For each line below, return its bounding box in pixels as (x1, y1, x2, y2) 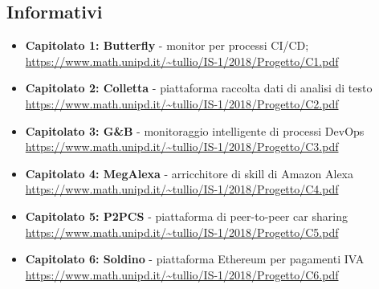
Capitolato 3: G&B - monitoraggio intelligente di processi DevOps (25, 122, 365, 139)
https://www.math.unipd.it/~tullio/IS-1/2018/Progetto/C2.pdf (25, 95, 339, 112)
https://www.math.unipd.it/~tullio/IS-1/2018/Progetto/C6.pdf (25, 266, 339, 283)
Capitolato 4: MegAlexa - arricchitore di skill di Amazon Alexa (25, 165, 354, 181)
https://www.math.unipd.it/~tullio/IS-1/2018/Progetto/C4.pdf (25, 181, 339, 197)
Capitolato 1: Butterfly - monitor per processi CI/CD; (25, 37, 309, 54)
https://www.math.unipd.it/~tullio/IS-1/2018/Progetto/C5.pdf (25, 223, 339, 240)
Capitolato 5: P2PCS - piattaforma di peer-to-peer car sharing (25, 207, 348, 224)
